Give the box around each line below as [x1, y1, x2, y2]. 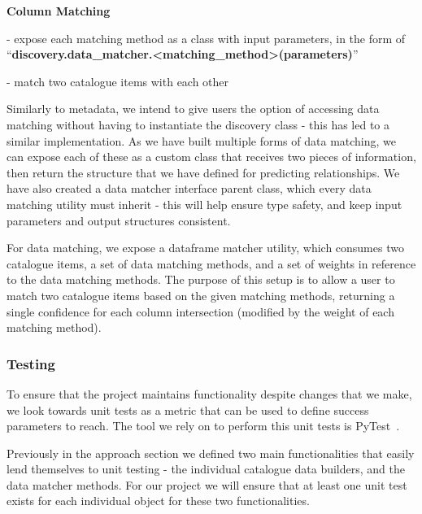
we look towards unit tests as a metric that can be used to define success [7, 401, 369, 418]
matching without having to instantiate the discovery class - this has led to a [7, 115, 390, 133]
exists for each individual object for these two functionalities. [7, 492, 310, 509]
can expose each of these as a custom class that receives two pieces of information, [7, 148, 416, 165]
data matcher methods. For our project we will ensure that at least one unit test [7, 476, 407, 493]
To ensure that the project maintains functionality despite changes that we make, [7, 385, 412, 402]
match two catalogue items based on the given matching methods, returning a [7, 286, 395, 303]
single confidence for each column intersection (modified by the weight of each [7, 303, 394, 320]
